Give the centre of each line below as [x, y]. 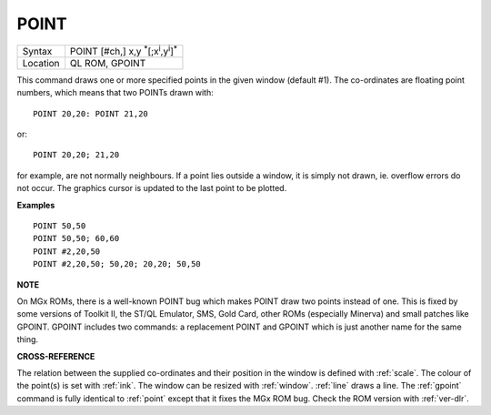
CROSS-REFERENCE [56, 356]
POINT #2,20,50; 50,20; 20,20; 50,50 [117, 264]
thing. [28, 339]
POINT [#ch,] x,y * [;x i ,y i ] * [123, 50]
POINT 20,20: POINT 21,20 [91, 113]
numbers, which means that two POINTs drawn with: [115, 93]
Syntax [37, 51]
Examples [36, 205]
